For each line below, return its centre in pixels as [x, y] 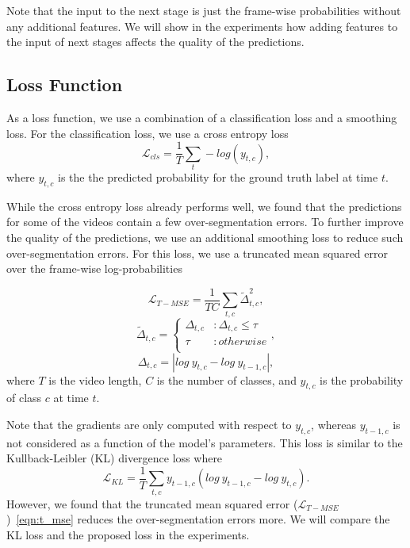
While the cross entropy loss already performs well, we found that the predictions [204, 206]
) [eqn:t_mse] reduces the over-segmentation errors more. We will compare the [198, 519]
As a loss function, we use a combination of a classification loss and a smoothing [202, 117]
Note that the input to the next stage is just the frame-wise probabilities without [204, 10]
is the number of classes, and [226, 379]
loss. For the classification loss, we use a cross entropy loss [148, 133]
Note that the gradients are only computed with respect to [149, 424]
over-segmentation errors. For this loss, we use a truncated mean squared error [197, 253]
